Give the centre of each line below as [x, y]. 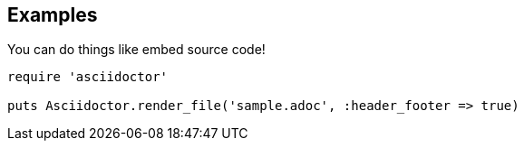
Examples [53, 15]
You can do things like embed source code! [136, 50]
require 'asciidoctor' [88, 77]
